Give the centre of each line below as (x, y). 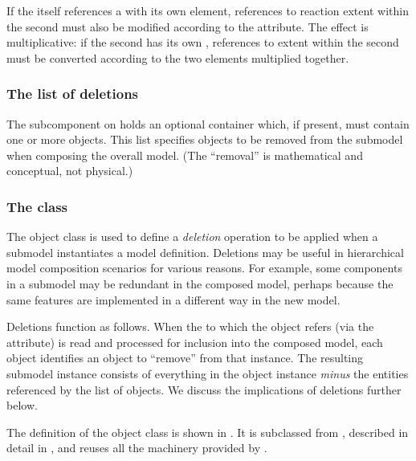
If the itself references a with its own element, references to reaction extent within (208, 10)
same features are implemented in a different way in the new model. (173, 299)
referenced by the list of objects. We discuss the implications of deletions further (204, 389)
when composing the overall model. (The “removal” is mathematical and (185, 155)
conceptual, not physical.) (70, 171)
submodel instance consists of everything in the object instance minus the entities (208, 373)
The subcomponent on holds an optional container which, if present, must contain (208, 123)
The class (37, 206)
